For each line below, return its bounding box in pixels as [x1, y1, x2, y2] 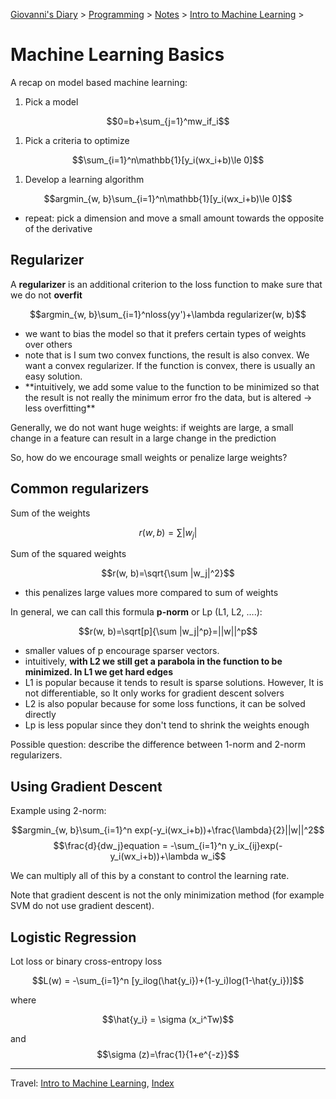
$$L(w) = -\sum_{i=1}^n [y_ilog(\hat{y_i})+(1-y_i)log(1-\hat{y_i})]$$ [31, 974, 305, 986]
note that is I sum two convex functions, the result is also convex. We [24, 349, 310, 361]
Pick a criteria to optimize [24, 134, 130, 146]
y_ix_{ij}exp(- [229, 840, 283, 852]
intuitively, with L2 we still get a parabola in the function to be [24, 655, 283, 668]
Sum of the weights [10, 507, 91, 519]
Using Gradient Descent [10, 778, 163, 795]
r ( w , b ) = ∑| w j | [138, 526, 198, 541]
